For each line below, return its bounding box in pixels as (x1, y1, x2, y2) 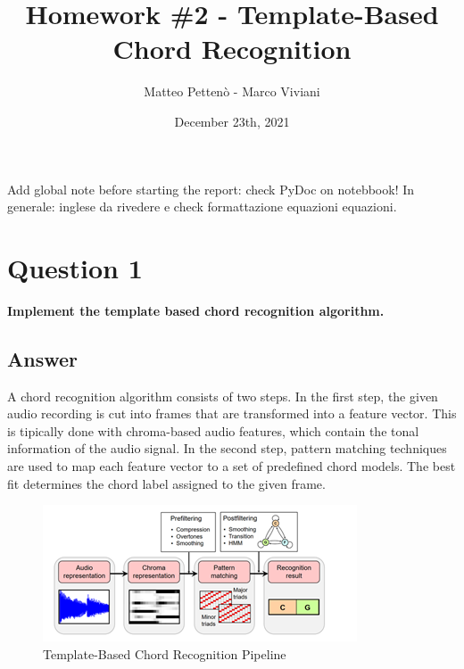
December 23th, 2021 (174, 111, 290, 130)
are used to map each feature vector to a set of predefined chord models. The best (7, 456, 456, 475)
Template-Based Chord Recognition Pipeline (43, 644, 286, 663)
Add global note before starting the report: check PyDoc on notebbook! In (7, 179, 415, 198)
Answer (7, 344, 79, 372)
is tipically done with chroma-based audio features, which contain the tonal (7, 421, 419, 440)
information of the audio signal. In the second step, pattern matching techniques (7, 439, 447, 458)
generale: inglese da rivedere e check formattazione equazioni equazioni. (7, 197, 397, 216)
